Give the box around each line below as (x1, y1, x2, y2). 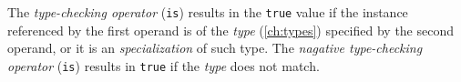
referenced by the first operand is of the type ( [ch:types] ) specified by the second (7, 20, 454, 39)
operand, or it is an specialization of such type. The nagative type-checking (7, 38, 423, 57)
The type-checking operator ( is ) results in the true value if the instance (7, 3, 408, 21)
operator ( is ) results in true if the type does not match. (7, 56, 320, 75)
